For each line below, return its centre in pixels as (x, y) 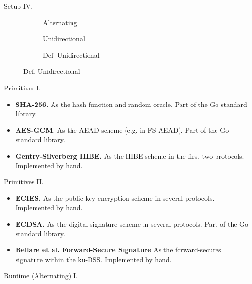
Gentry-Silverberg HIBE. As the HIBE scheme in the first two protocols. (130, 155)
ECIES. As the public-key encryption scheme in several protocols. (115, 198)
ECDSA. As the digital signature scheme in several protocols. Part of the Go (132, 223)
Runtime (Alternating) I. (41, 275)
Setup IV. (18, 6)
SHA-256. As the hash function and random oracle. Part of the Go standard (131, 104)
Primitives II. (24, 182)
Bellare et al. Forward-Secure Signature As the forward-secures (118, 250)
